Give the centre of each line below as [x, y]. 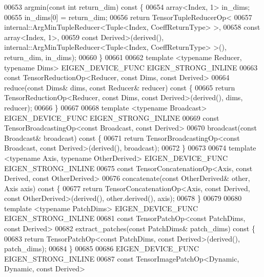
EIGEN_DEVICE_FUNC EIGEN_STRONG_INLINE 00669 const [112, 117]
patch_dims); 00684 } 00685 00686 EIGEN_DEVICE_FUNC [102, 248]
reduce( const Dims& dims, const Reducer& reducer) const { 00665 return [120, 87]
